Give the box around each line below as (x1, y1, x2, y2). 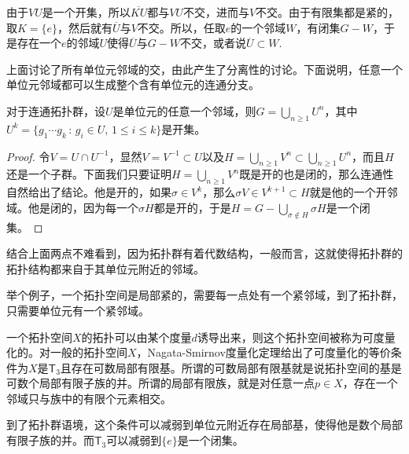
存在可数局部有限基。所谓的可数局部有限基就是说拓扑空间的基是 (71, 359, 402, 375)
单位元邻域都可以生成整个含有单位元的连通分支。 (6, 76, 260, 93)
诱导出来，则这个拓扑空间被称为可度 (197, 328, 385, 345)
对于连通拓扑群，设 (6, 102, 105, 119)
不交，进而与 (182, 4, 249, 20)
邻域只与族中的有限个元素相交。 (6, 390, 171, 406)
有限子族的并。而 (6, 432, 94, 449)
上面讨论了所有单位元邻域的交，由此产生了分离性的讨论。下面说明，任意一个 (6, 60, 403, 77)
